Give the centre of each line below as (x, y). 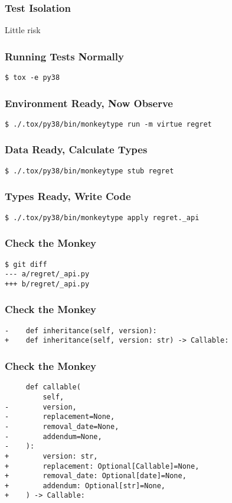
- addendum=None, (53, 436)
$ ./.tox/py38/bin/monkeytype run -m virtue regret (108, 124)
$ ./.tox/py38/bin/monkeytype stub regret (89, 171)
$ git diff (26, 264)
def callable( (53, 387)
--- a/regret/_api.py (47, 274)
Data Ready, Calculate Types (76, 149)
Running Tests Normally (64, 56)
